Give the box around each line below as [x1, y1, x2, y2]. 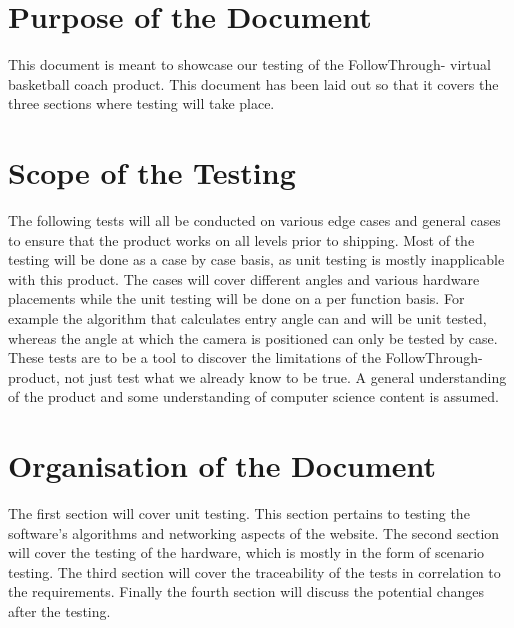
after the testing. [8, 601, 111, 622]
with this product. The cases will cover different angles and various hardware [8, 268, 480, 289]
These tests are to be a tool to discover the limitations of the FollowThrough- [8, 347, 483, 368]
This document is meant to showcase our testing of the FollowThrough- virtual [8, 54, 491, 75]
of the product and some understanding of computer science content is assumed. [8, 386, 499, 407]
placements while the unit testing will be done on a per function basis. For [8, 288, 465, 309]
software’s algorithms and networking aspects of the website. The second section [8, 522, 500, 543]
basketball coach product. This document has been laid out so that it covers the [8, 73, 499, 94]
